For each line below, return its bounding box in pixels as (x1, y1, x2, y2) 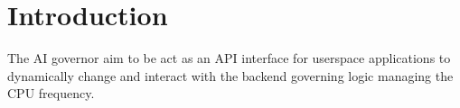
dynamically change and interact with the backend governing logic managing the (7, 66, 454, 85)
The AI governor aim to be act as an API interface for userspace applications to (7, 49, 451, 67)
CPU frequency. (7, 84, 95, 103)
